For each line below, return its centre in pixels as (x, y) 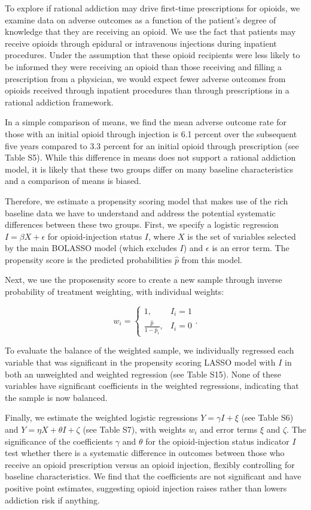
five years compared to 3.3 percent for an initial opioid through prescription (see (152, 145)
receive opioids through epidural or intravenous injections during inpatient (141, 43)
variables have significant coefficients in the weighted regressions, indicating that (152, 386)
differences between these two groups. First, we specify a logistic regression (142, 224)
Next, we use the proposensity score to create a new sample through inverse (144, 280)
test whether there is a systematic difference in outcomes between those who (145, 453)
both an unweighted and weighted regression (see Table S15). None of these (143, 374)
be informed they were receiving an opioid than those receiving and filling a (144, 66)
